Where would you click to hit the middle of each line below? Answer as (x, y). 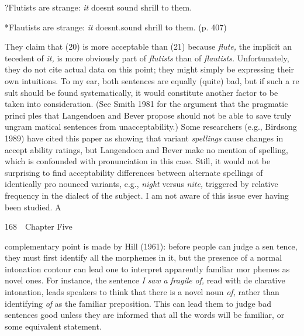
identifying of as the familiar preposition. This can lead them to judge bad (138, 303)
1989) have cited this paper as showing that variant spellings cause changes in (144, 138)
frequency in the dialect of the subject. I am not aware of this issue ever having (147, 195)
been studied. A (33, 207)
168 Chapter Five (39, 226)
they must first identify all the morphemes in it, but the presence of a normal (144, 257)
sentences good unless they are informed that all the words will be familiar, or (145, 315)
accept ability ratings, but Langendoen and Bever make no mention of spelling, (146, 149)
